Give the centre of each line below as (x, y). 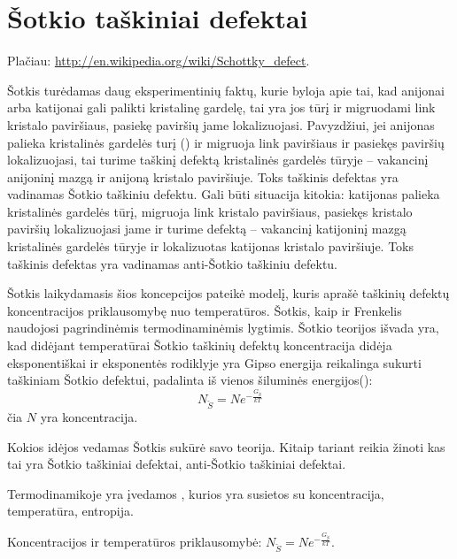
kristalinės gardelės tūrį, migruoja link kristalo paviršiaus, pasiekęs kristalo (210, 211)
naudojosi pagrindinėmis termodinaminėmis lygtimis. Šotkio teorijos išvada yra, (223, 328)
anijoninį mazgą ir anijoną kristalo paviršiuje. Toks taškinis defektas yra (203, 176)
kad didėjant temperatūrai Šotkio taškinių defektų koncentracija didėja (200, 345)
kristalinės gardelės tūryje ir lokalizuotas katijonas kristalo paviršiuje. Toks (211, 246)
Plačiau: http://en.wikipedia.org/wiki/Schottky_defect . (159, 61)
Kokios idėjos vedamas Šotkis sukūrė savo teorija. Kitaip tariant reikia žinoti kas (226, 446)
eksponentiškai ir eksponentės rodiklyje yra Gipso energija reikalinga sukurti (214, 362)
